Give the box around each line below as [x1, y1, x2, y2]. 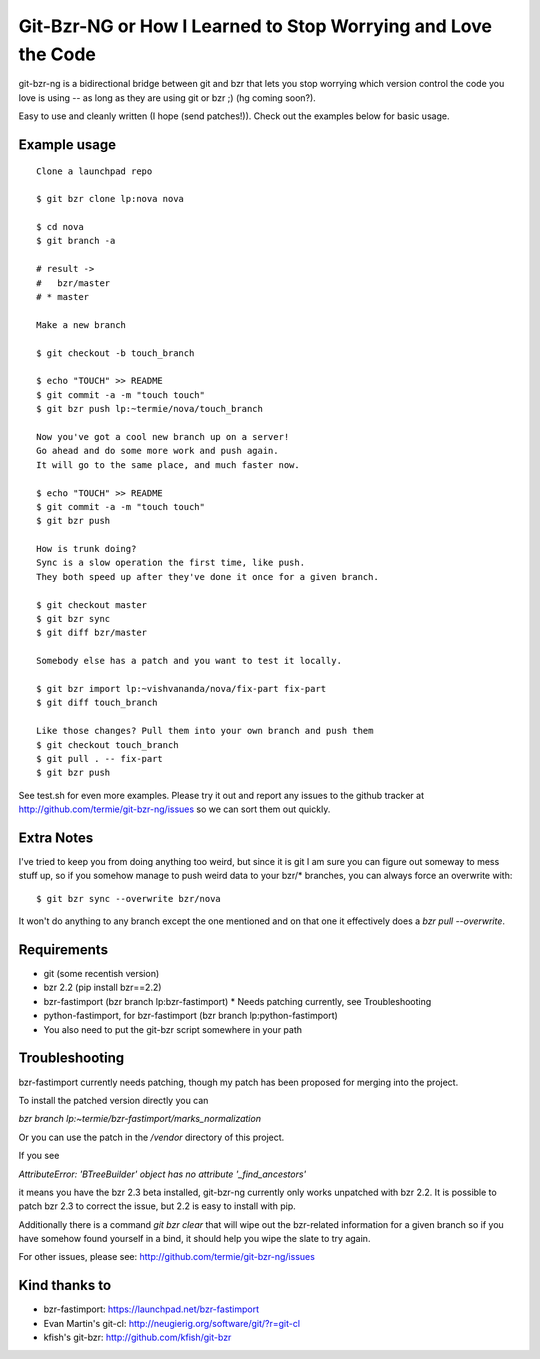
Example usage [18, 136, 117, 153]
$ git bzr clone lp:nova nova [36, 193, 185, 205]
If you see [18, 1150, 60, 1162]
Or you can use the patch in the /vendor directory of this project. [18, 1131, 285, 1143]
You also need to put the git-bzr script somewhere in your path [43, 1023, 303, 1035]
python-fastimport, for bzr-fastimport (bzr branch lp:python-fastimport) [43, 1010, 339, 1022]
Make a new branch [36, 319, 127, 330]
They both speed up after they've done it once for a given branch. [36, 571, 379, 582]
